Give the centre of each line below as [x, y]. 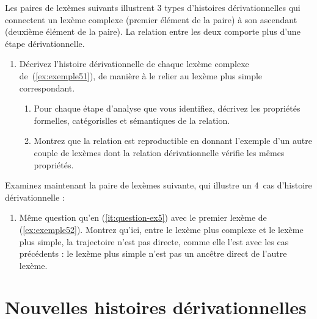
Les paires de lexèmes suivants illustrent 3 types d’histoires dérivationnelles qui [153, 7]
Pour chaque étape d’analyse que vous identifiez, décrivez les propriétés [167, 108]
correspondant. [47, 88]
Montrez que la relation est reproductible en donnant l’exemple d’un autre [173, 141]
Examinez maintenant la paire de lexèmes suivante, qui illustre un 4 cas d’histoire [158, 185]
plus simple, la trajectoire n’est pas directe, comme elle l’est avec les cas [154, 241]
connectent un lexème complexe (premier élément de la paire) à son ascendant [151, 19]
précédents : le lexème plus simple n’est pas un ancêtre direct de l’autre [153, 253]
